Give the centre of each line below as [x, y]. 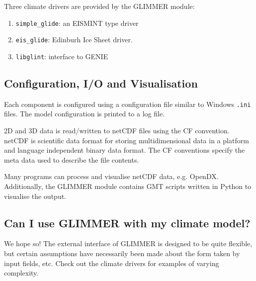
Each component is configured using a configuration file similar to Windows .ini [128, 104]
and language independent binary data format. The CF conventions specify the [125, 150]
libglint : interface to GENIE [62, 56]
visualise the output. [35, 196]
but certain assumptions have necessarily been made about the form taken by [122, 253]
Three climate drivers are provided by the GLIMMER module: [99, 6]
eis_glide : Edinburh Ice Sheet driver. [74, 40]
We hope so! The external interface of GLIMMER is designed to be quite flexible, [128, 243]
